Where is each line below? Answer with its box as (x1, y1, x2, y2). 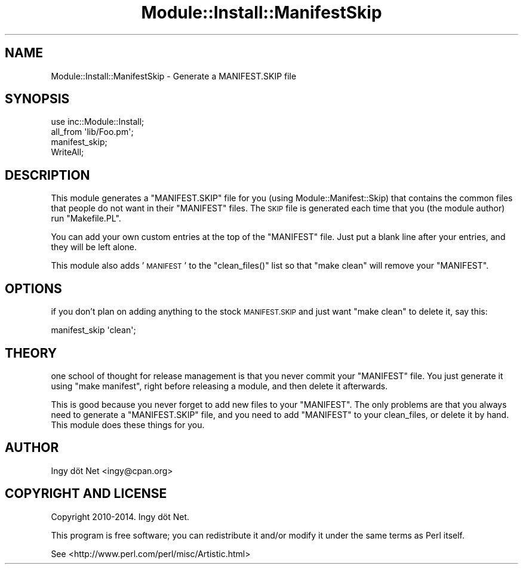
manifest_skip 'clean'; (51, 325, 136, 336)
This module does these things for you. (51, 419, 205, 430)
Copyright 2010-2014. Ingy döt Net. (51, 511, 190, 522)
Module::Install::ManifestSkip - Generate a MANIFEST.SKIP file (51, 70, 297, 81)
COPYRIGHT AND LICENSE (5, 486, 167, 502)
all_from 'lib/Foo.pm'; (51, 127, 134, 137)
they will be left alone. (51, 242, 137, 253)
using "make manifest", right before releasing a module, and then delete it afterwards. (51, 380, 388, 391)
